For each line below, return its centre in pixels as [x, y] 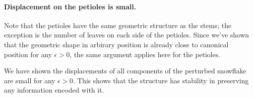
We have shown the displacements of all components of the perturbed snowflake [125, 71]
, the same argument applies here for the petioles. [145, 54]
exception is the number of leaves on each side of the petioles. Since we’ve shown [126, 35]
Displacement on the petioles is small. [70, 6]
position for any [28, 54]
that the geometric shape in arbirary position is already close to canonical [116, 44]
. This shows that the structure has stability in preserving [161, 80]
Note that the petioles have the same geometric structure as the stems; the [118, 25]
